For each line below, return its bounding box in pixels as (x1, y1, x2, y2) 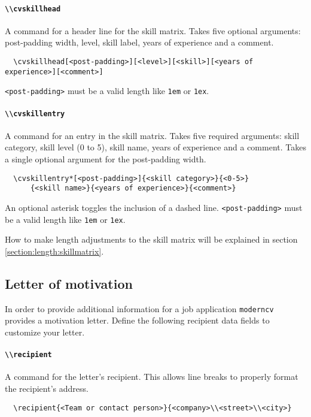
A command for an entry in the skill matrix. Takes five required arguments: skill (5, 129, 300, 141)
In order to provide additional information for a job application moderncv (5, 302, 274, 315)
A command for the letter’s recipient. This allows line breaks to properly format (5, 370, 298, 383)
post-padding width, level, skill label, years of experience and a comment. (5, 36, 274, 49)
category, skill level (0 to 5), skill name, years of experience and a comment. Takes (5, 141, 306, 153)
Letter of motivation (5, 274, 133, 292)
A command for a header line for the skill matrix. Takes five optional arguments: (5, 24, 301, 37)
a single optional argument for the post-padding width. (5, 153, 206, 165)
